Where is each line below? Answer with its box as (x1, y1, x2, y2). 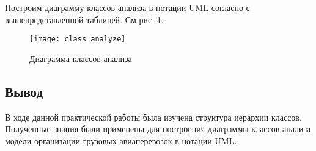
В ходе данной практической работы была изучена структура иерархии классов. (5, 110, 302, 123)
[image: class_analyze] (29, 35, 126, 44)
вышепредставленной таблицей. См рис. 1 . (5, 13, 164, 26)
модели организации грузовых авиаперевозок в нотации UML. (5, 134, 237, 147)
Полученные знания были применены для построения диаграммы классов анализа (5, 122, 311, 135)
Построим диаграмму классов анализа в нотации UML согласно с (5, 1, 250, 13)
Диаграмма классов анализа (29, 52, 132, 65)
